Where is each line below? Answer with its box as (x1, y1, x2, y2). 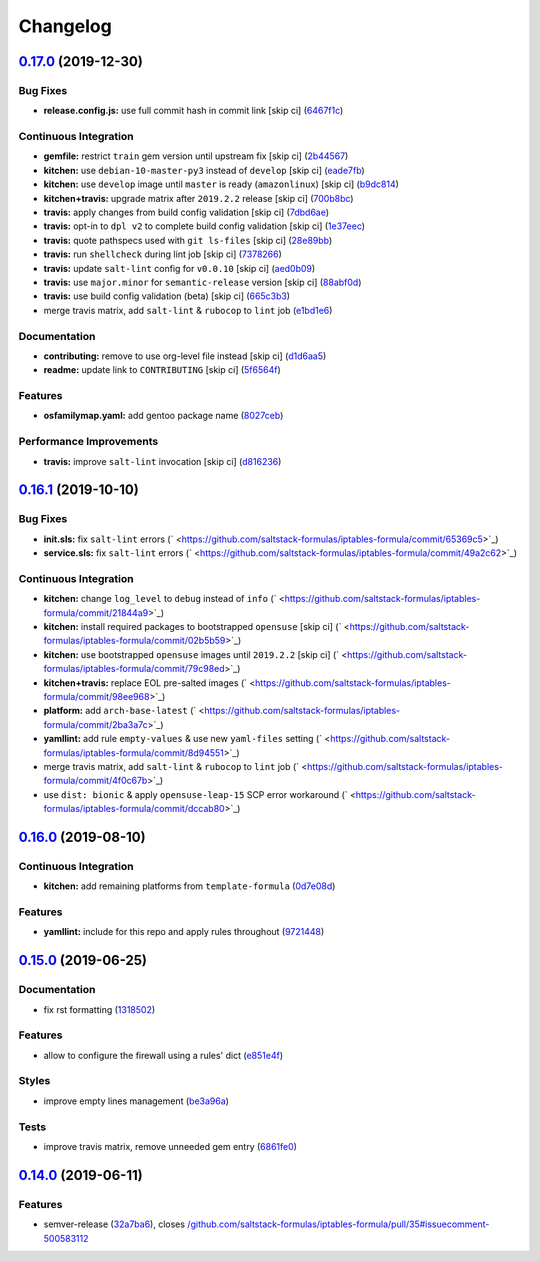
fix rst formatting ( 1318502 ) (43, 1003, 156, 1015)
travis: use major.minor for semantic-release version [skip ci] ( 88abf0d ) (43, 276, 362, 288)
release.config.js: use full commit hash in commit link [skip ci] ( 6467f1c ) (43, 105, 344, 117)
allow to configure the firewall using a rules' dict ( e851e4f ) (43, 1049, 284, 1061)
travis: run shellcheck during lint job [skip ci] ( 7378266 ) (43, 248, 282, 260)
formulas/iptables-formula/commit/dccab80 (43, 803, 225, 815)
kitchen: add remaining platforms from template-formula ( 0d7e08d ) (43, 880, 336, 892)
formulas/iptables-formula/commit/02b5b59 (43, 635, 226, 647)
